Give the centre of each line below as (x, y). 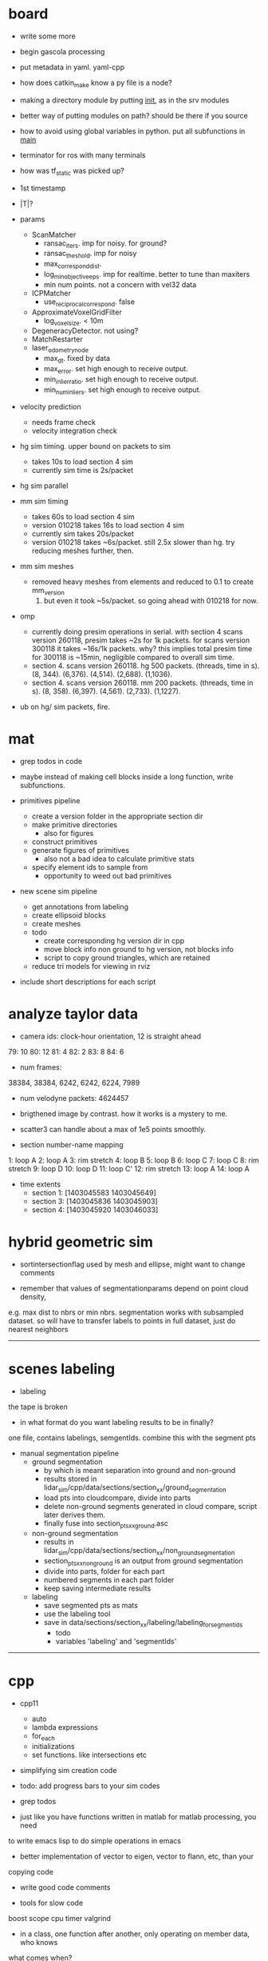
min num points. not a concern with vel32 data (120, 284)
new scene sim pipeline (59, 891)
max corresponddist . (73, 265)
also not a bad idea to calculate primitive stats (119, 859)
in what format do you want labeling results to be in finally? (116, 1422)
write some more (47, 36)
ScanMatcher (54, 234)
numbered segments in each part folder (109, 1580)
